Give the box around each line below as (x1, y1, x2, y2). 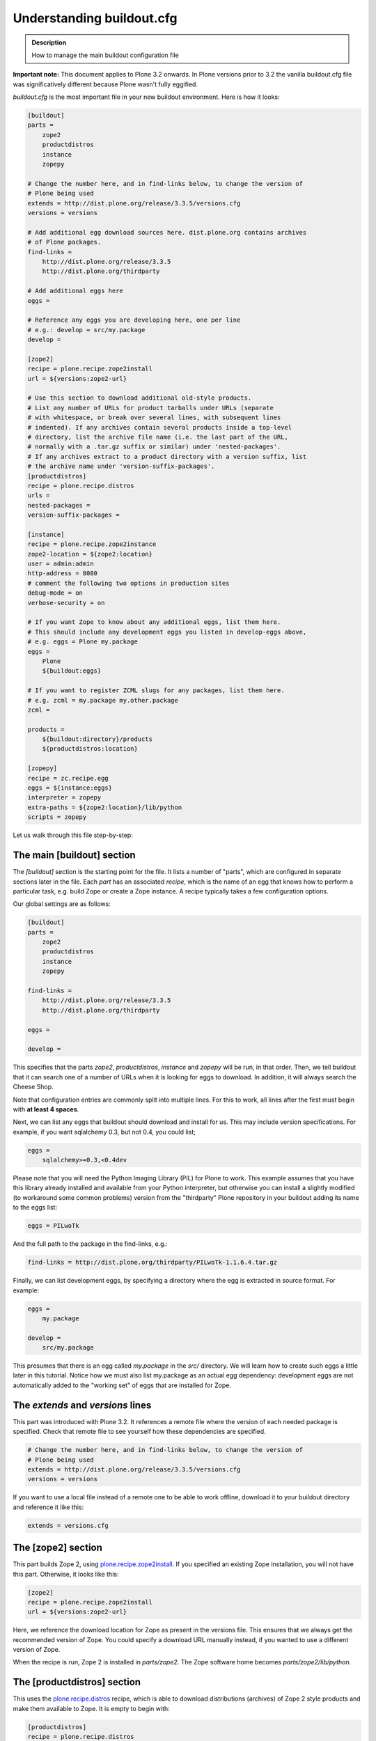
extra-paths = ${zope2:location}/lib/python (27, 803, 182, 811)
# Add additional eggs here (27, 287, 123, 295)
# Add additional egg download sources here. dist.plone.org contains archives (27, 228, 307, 236)
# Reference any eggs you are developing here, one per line (27, 316, 241, 324)
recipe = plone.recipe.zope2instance (27, 540, 157, 548)
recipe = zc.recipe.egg (27, 774, 109, 782)
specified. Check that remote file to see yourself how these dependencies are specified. (13, 1428, 266, 1436)
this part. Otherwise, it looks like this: (13, 1570, 119, 1578)
